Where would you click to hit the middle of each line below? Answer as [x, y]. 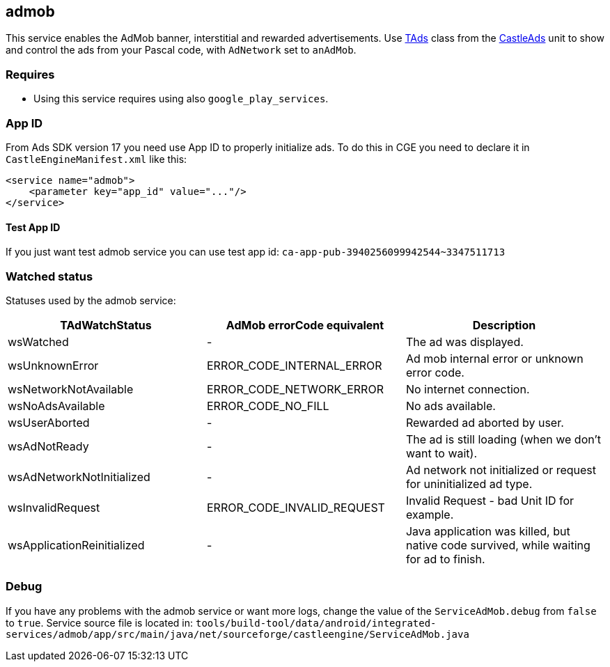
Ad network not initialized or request [501, 470]
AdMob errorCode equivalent [305, 325]
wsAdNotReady [48, 446]
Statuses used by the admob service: [91, 300]
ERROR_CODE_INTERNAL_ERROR [294, 365]
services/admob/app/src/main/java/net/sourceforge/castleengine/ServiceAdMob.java [237, 634]
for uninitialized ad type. [469, 484]
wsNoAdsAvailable [56, 406]
